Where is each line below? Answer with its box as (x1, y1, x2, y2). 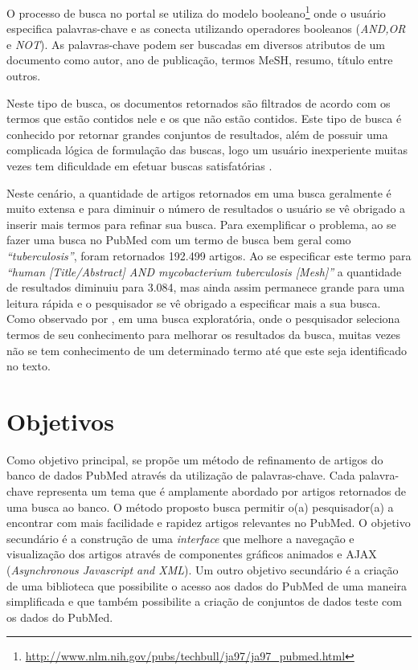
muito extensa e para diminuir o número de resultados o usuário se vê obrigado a (6, 200, 406, 217)
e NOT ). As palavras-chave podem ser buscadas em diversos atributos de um (6, 35, 385, 52)
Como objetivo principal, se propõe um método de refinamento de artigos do (6, 451, 383, 468)
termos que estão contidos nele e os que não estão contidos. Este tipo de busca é (6, 110, 402, 127)
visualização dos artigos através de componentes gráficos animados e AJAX (6, 545, 377, 562)
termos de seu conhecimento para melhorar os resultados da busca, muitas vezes (6, 325, 400, 342)
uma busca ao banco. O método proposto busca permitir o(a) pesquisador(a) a (6, 498, 394, 515)
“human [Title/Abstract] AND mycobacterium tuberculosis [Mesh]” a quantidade (6, 263, 402, 280)
